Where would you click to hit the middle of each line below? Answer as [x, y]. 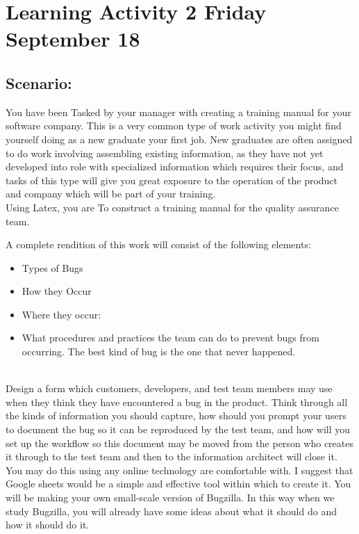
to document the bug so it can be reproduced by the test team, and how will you [178, 429]
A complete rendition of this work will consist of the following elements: [158, 244]
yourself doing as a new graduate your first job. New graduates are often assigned [179, 139]
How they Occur [57, 291]
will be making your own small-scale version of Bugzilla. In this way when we [170, 497]
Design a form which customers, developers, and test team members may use [169, 388]
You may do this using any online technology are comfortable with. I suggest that [179, 470]
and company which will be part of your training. [111, 194]
